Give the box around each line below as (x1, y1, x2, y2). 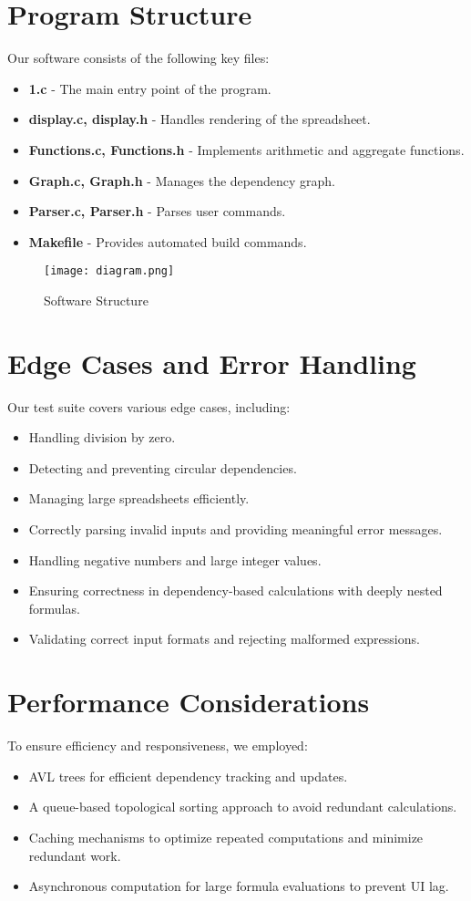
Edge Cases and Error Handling (7, 344, 416, 381)
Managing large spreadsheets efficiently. (28, 489, 250, 508)
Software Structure (44, 290, 148, 309)
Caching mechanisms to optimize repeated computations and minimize (28, 827, 424, 846)
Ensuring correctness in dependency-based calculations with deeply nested (28, 581, 443, 600)
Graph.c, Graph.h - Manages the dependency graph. (28, 171, 335, 190)
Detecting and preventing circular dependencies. (28, 458, 297, 477)
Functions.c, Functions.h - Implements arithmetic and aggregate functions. (28, 140, 465, 159)
